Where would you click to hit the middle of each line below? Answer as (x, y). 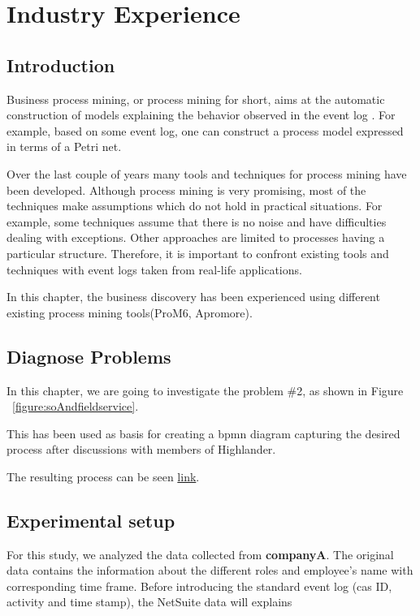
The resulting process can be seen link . (103, 476)
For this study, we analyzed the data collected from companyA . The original (200, 554)
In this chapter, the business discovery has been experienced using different (193, 297)
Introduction (61, 65)
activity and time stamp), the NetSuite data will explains (149, 602)
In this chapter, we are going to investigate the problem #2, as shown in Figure (205, 390)
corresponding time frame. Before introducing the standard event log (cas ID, (199, 586)
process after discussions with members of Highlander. (141, 449)
